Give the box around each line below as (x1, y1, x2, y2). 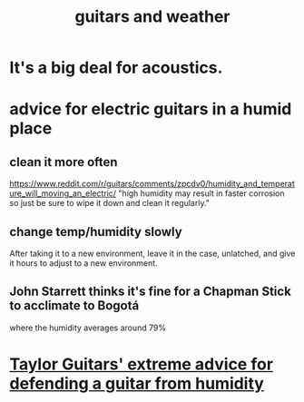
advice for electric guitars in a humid (9, 99, 292, 120)
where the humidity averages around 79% (9, 322, 167, 333)
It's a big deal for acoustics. (9, 57, 223, 78)
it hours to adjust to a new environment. (9, 258, 158, 269)
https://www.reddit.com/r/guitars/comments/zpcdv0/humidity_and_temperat (9, 179, 295, 190)
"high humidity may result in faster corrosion (117, 188, 285, 199)
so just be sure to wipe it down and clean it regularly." (9, 198, 211, 209)
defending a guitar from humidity (9, 374, 265, 394)
